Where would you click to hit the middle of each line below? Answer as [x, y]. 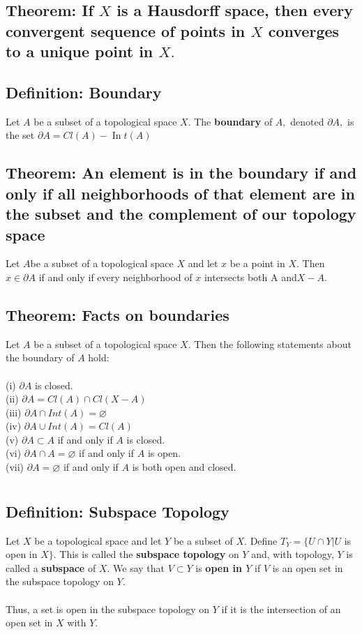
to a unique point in [80, 51]
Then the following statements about [273, 344]
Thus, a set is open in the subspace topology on [108, 609]
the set [20, 135]
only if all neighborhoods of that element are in [180, 193]
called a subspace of [51, 567]
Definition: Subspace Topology [118, 511]
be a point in [257, 263]
